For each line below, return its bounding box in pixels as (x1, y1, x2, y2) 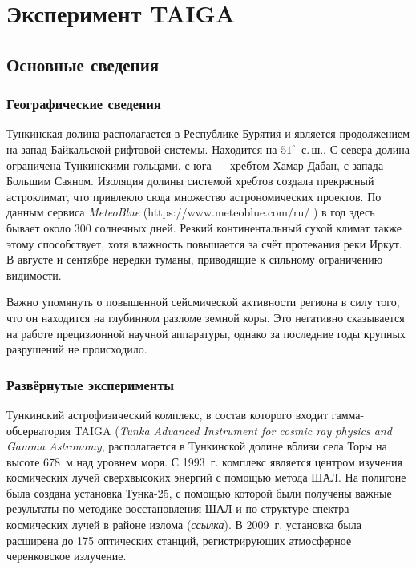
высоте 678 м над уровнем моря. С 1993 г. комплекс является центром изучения (6, 453, 403, 470)
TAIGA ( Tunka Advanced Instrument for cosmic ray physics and (74, 422, 392, 438)
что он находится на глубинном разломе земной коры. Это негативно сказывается (6, 309, 405, 325)
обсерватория (6, 422, 71, 438)
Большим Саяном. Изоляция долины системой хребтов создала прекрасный (6, 172, 374, 189)
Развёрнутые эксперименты (6, 374, 175, 394)
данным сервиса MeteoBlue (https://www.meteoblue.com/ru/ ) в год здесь (6, 204, 375, 220)
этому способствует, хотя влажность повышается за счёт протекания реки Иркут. (6, 235, 402, 252)
